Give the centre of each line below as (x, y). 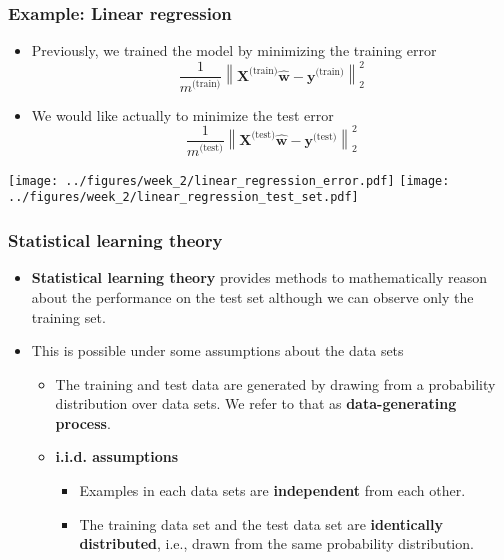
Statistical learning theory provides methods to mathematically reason (259, 277)
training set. (68, 316)
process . (83, 422)
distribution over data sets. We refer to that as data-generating (256, 403)
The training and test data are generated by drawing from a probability (275, 383)
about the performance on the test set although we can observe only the (252, 296)
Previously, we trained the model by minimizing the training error (234, 50)
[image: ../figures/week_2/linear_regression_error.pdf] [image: (229, 180)
